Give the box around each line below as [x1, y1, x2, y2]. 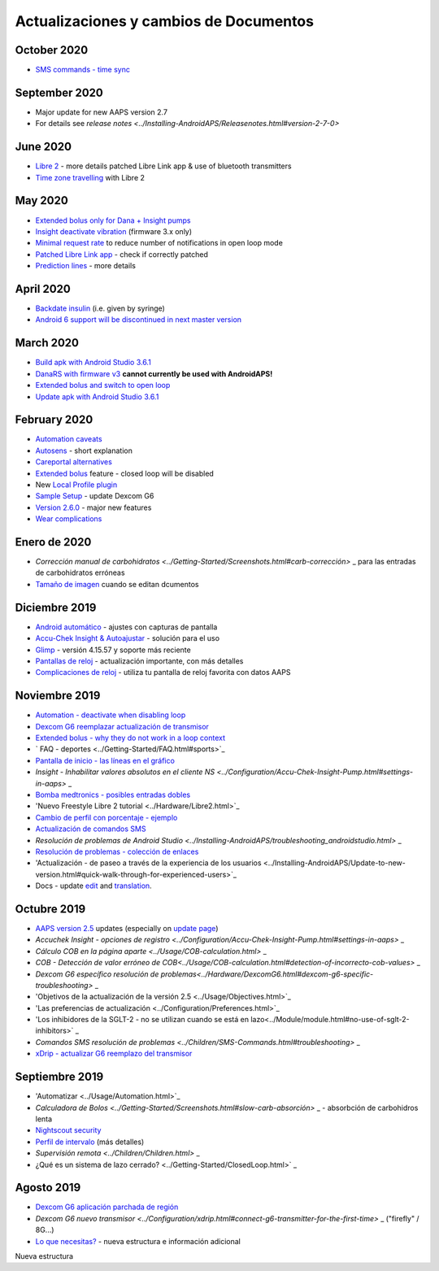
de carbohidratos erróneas [35, 568, 125, 577]
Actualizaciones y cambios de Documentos [15, 12, 315, 30]
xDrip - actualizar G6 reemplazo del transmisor [35, 1049, 193, 1059]
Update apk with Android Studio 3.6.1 [35, 391, 159, 402]
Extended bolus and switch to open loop [35, 381, 171, 390]
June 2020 [15, 140, 72, 154]
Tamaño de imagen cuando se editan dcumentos [35, 579, 199, 589]
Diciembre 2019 [15, 600, 97, 614]
